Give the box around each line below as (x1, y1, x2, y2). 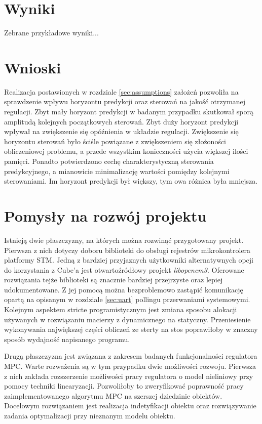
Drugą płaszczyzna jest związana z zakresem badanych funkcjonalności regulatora (4, 351, 257, 361)
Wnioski (4, 57, 61, 77)
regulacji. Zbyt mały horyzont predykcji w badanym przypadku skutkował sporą (4, 106, 254, 117)
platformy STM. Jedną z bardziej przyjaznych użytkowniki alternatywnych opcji (4, 255, 253, 265)
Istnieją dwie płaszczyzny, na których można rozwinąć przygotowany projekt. (4, 234, 244, 245)
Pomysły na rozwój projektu (4, 205, 207, 226)
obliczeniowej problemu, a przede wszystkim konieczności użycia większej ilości (4, 146, 248, 156)
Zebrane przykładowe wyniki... (4, 27, 99, 38)
